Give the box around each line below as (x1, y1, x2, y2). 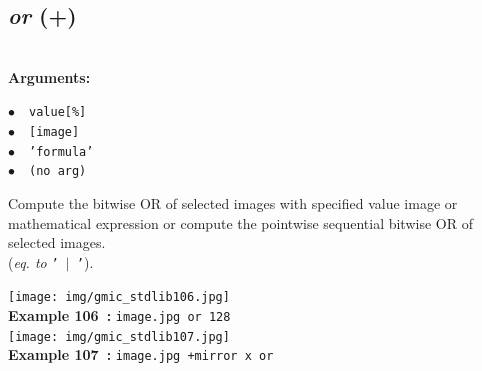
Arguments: (8, 66, 91, 87)
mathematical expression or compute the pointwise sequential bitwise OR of (8, 212, 473, 233)
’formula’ (29, 144, 94, 159)
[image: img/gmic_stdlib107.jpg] (8, 329, 230, 344)
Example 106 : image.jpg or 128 (8, 305, 231, 326)
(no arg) (29, 164, 87, 179)
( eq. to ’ (8, 251, 59, 272)
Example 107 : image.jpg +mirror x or (8, 344, 274, 365)
